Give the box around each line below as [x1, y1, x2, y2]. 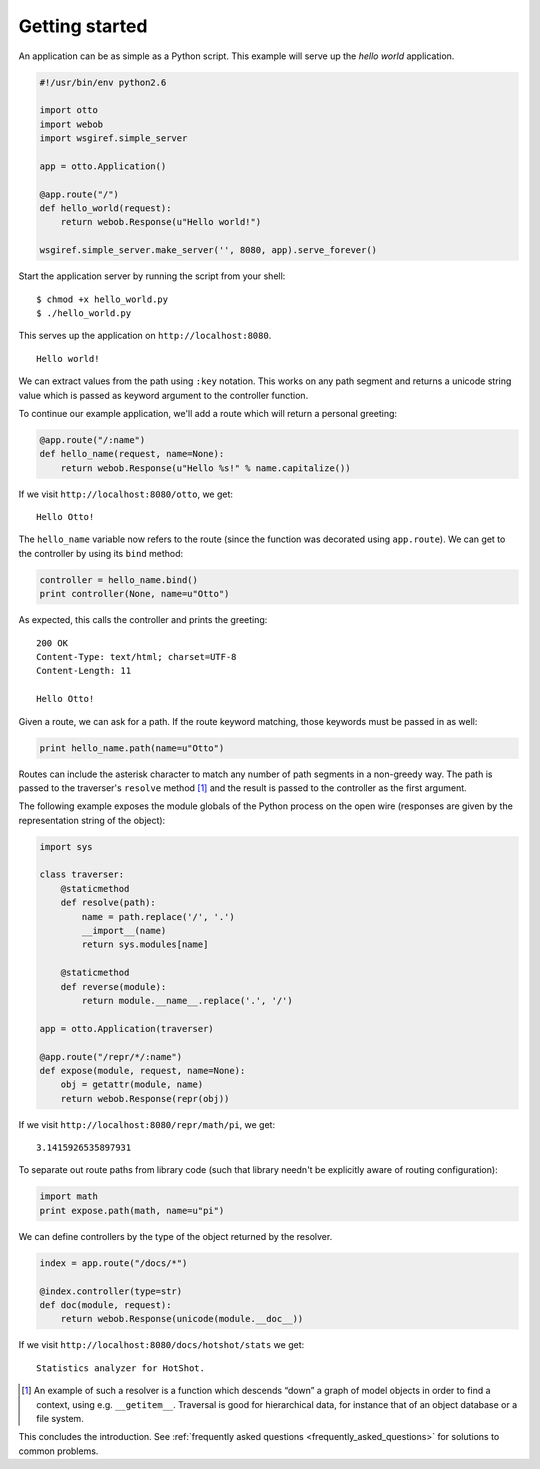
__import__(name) [81, 925, 167, 937]
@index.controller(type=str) [39, 1285, 183, 1297]
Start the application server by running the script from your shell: [18, 270, 286, 282]
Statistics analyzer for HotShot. [36, 1362, 205, 1374]
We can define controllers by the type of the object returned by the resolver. [18, 1230, 333, 1242]
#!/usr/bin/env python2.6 [39, 76, 167, 88]
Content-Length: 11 [36, 665, 132, 677]
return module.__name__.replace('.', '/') [81, 995, 294, 1006]
